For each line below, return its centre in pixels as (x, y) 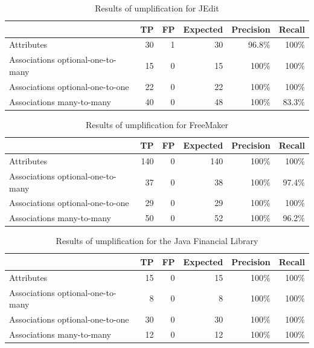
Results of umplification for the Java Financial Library (157, 241)
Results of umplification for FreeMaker (157, 124)
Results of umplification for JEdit (157, 8)
